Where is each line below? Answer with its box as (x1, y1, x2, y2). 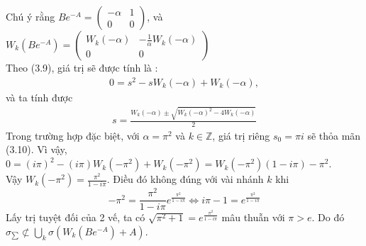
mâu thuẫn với (221, 210, 285, 225)
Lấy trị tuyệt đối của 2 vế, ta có (6, 210, 145, 225)
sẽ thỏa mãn (307, 128, 361, 142)
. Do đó (311, 210, 345, 225)
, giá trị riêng (212, 128, 270, 142)
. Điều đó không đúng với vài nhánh (106, 172, 264, 186)
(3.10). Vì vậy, (6, 142, 67, 157)
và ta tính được (6, 89, 73, 104)
